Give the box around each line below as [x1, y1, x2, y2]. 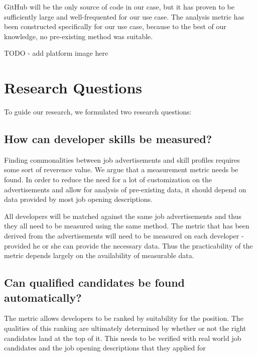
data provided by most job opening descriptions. [4, 194, 153, 204]
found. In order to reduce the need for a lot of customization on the [4, 174, 212, 185]
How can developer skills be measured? [4, 131, 212, 147]
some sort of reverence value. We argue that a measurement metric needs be [4, 164, 238, 175]
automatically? [4, 289, 82, 305]
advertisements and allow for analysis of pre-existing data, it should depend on [4, 184, 246, 194]
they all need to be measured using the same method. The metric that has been [4, 220, 249, 231]
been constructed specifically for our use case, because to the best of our [4, 21, 226, 32]
